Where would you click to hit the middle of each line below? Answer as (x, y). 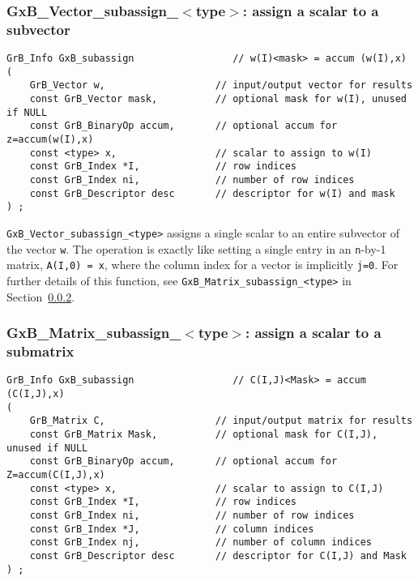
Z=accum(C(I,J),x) (56, 474)
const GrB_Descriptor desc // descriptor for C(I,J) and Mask (218, 555)
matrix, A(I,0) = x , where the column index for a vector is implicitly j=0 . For (203, 265)
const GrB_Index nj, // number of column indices (201, 543)
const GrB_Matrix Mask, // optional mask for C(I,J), (204, 434)
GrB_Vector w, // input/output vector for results (221, 85)
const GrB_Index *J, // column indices (172, 529)
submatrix (41, 351)
